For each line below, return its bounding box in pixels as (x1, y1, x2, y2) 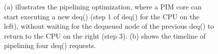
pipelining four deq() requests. (4, 40, 96, 51)
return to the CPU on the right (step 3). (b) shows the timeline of (4, 30, 206, 41)
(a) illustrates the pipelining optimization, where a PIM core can (4, 1, 202, 11)
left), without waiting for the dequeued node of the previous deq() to (4, 21, 214, 31)
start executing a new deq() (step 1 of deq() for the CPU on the (4, 11, 200, 21)
